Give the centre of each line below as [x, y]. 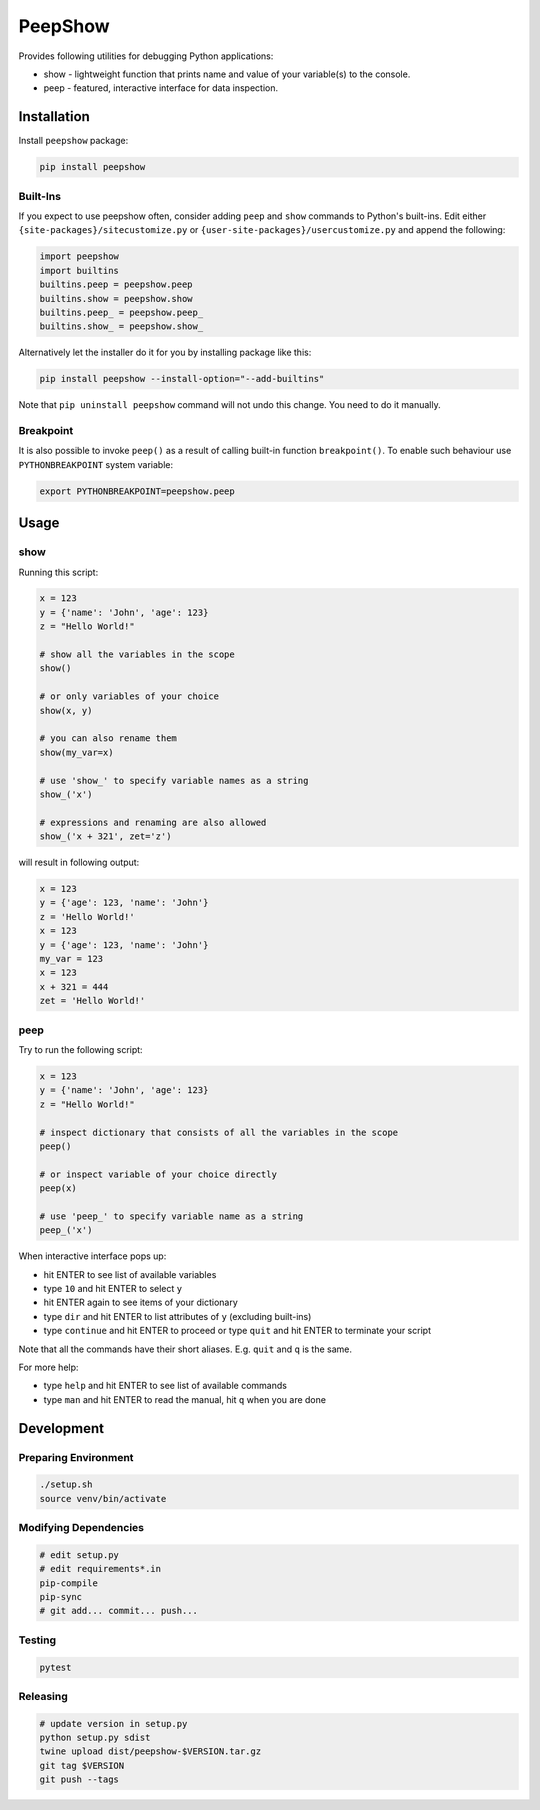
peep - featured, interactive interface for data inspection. [161, 88]
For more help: [48, 1367]
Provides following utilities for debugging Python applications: [146, 56]
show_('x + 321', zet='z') [105, 836]
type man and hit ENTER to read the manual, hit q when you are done [185, 1399]
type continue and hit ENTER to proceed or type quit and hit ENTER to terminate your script [237, 1331]
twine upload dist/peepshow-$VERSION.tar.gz [150, 1751]
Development [61, 1428]
